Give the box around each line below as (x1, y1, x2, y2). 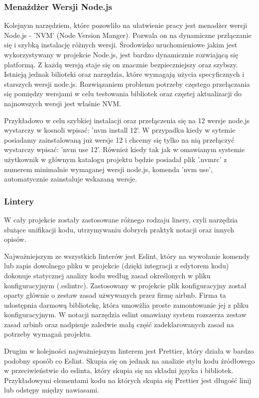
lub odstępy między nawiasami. (4, 385, 100, 395)
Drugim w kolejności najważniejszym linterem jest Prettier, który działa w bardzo (4, 346, 254, 356)
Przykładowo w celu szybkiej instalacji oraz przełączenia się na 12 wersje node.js (4, 115, 250, 125)
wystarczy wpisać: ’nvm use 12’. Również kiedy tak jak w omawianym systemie (4, 144, 245, 155)
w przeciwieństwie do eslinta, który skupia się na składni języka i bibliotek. (4, 365, 234, 376)
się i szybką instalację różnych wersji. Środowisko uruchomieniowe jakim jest (4, 39, 238, 50)
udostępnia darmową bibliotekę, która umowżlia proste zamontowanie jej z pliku (4, 299, 249, 310)
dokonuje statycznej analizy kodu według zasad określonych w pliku (4, 270, 211, 280)
